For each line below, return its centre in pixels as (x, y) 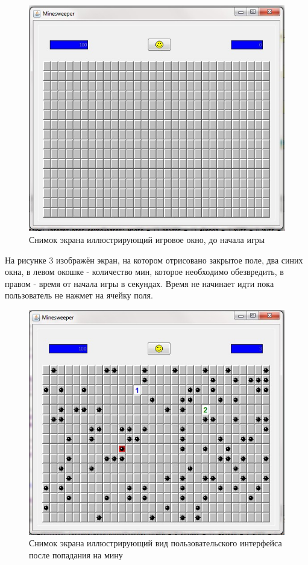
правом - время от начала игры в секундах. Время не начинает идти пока (140, 283)
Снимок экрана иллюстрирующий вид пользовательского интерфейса (156, 543)
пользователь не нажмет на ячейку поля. (79, 295)
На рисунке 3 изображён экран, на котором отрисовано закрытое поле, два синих (154, 260)
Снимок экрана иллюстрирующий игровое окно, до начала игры (147, 239)
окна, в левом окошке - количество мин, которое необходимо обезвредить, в (144, 272)
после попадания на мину (76, 555)
